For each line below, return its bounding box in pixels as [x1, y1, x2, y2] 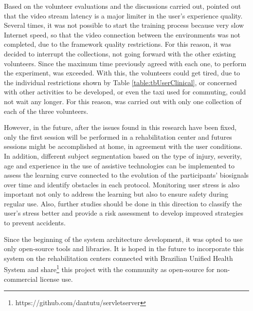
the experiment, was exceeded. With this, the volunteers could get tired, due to [4, 68, 240, 78]
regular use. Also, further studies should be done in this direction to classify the [4, 198, 242, 208]
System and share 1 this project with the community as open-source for [4, 263, 215, 274]
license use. [39, 274, 73, 284]
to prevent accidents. [4, 218, 66, 228]
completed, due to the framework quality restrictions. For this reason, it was [4, 39, 232, 49]
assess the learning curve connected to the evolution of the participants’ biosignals [4, 170, 249, 180]
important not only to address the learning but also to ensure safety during [4, 189, 229, 199]
